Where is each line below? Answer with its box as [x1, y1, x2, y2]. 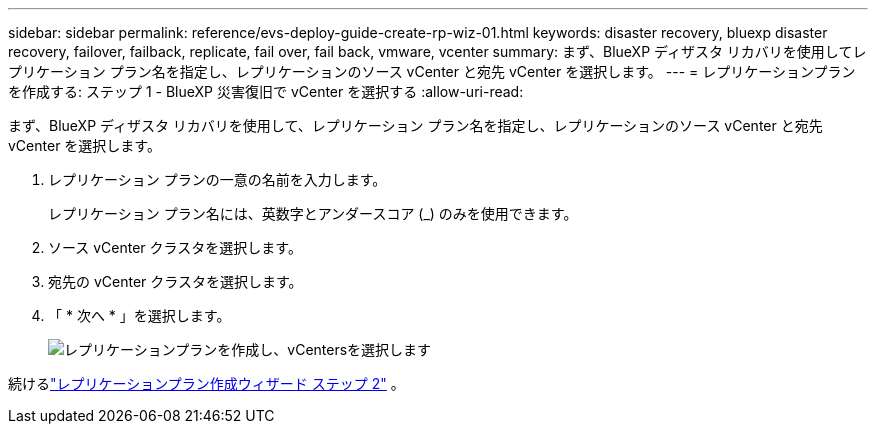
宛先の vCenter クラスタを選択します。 [48, 273, 303, 290]
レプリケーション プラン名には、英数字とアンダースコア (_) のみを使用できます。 [48, 205, 578, 222]
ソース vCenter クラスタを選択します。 [48, 239, 302, 256]
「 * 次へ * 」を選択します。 [48, 307, 231, 324]
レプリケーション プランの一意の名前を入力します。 [48, 171, 387, 188]
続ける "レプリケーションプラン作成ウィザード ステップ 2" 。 [8, 375, 405, 392]
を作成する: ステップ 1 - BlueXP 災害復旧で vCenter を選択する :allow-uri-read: [8, 83, 524, 100]
